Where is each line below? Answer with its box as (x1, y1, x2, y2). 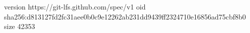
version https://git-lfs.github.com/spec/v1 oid (4, 1, 146, 11)
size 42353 (4, 21, 35, 31)
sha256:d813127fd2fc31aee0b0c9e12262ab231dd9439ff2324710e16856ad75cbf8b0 (4, 11, 246, 21)
